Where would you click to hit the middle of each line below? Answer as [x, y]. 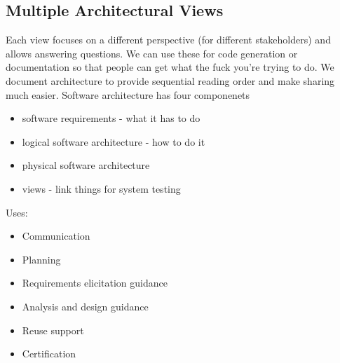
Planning [41, 259]
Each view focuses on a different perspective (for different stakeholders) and [168, 40]
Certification [49, 354]
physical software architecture [86, 165]
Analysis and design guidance [85, 306]
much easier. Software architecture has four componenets [128, 94]
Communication [56, 236]
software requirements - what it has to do [111, 118]
